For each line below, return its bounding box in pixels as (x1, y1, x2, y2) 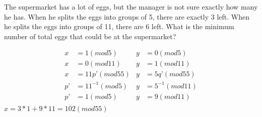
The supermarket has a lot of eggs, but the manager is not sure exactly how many (4, 2, 258, 12)
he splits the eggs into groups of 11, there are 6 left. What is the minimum (4, 21, 234, 32)
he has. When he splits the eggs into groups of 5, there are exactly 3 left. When (4, 11, 249, 22)
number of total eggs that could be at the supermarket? (4, 31, 176, 41)
